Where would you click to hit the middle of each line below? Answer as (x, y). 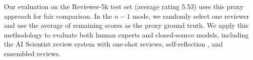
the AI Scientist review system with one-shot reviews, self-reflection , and (113, 44)
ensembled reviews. (32, 53)
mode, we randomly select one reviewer (191, 16)
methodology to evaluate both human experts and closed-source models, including (126, 34)
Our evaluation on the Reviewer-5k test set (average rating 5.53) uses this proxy (124, 6)
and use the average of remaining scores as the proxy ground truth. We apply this (126, 25)
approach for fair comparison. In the (58, 16)
